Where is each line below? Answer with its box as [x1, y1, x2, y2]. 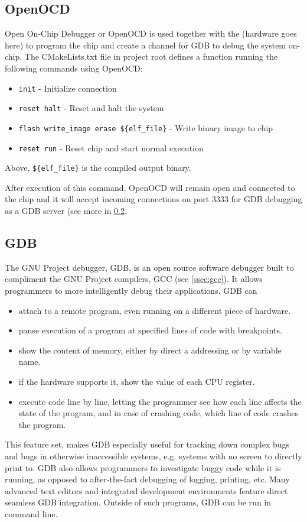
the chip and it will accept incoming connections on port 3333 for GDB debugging [5, 193, 302, 205]
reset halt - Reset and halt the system [18, 102, 164, 114]
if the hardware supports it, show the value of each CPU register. [18, 375, 255, 387]
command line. [5, 507, 58, 520]
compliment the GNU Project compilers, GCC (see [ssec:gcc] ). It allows [5, 273, 263, 285]
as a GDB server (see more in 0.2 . [5, 205, 127, 217]
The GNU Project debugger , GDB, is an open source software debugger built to [5, 261, 294, 273]
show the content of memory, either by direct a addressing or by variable [18, 343, 282, 356]
